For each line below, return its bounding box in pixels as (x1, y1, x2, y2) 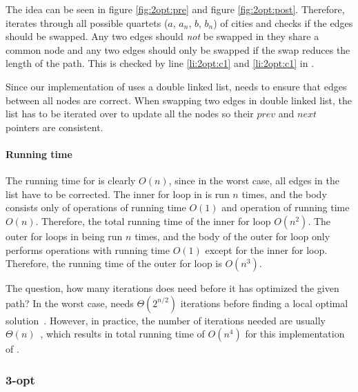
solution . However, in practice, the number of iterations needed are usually (6, 313, 326, 327)
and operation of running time (221, 200, 350, 215)
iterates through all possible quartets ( (6, 15, 168, 30)
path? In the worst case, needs (6, 295, 134, 310)
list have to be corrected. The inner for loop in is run (6, 186, 230, 201)
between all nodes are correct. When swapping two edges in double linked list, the (6, 92, 352, 107)
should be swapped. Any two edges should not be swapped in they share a (6, 29, 319, 43)
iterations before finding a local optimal (180, 295, 348, 310)
